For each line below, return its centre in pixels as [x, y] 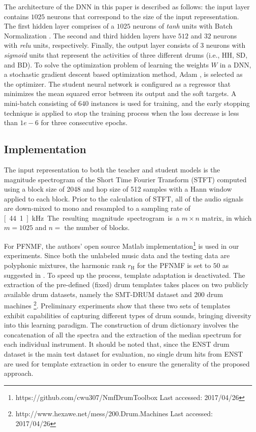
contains [16, 16]
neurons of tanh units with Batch [183, 26]
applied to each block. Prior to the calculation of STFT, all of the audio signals [124, 198]
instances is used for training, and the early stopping [170, 103]
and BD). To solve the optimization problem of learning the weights [106, 64]
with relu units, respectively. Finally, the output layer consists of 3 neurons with [125, 45]
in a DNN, [236, 64]
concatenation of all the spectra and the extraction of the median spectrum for [123, 334]
